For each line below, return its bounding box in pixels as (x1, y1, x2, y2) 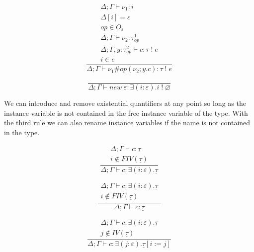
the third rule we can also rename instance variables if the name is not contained (4, 117, 251, 128)
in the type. (4, 127, 40, 138)
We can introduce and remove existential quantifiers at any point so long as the (4, 98, 246, 108)
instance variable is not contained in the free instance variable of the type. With (4, 107, 248, 118)
